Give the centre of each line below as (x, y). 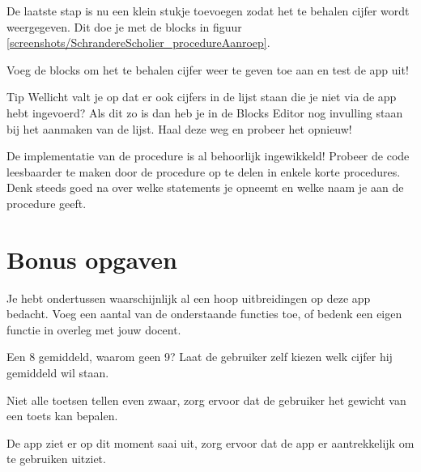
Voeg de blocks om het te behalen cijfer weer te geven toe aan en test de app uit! (208, 69)
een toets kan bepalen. (62, 416)
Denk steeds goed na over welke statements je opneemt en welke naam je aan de (205, 187)
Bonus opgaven (92, 259)
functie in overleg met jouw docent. (94, 329)
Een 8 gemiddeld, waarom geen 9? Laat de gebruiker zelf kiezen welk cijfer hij (200, 357)
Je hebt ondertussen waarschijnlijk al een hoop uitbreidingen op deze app (189, 298)
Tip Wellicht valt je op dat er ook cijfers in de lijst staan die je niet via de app (202, 97)
